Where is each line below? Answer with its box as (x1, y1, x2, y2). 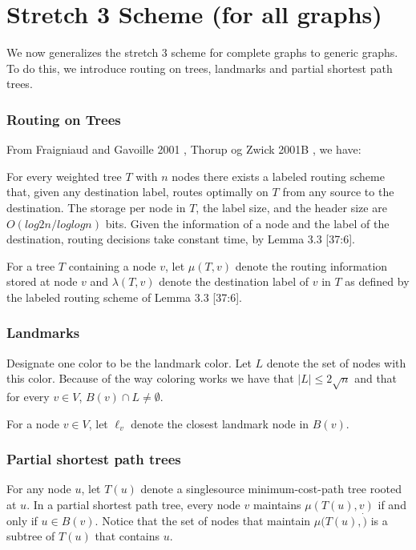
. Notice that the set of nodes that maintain (95, 512, 311, 528)
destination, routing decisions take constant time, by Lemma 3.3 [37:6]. (6, 231, 355, 247)
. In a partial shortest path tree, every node (26, 496, 240, 513)
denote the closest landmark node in (131, 415, 309, 432)
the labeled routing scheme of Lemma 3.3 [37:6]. (6, 288, 242, 305)
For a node (6, 415, 59, 432)
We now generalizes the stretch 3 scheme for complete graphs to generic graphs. (6, 44, 398, 61)
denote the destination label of (159, 273, 309, 290)
